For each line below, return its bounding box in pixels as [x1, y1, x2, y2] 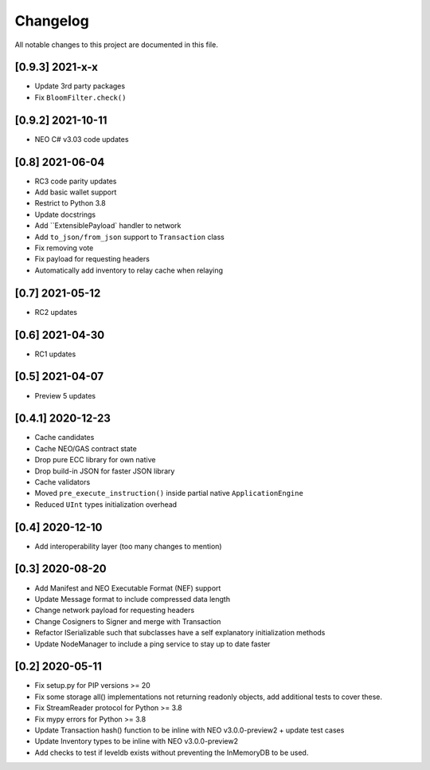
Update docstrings [34, 210, 96, 219]
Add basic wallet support [34, 187, 117, 197]
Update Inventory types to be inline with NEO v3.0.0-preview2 [34, 737, 239, 746]
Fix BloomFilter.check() [34, 92, 127, 102]
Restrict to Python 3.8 [34, 198, 107, 208]
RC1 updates [34, 349, 76, 359]
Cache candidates [34, 433, 95, 442]
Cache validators [34, 477, 91, 486]
